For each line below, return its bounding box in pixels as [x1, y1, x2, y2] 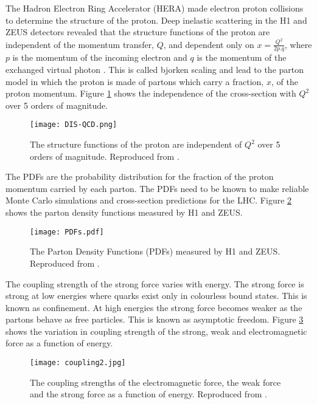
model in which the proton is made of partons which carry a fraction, [5, 75, 264, 87]
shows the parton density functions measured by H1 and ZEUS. [5, 206, 243, 219]
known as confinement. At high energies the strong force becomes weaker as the [5, 301, 302, 313]
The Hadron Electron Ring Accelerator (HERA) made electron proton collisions [5, 2, 304, 14]
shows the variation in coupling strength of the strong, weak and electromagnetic [5, 324, 307, 337]
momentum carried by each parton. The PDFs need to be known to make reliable [5, 182, 309, 194]
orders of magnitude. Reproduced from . [30, 149, 179, 162]
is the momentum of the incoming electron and [12, 51, 187, 64]
